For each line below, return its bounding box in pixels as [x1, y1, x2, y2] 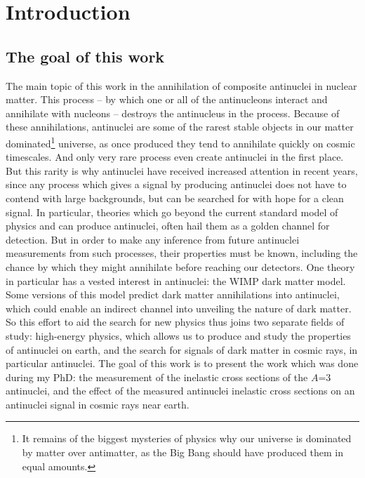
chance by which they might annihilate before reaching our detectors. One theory [6, 259, 355, 274]
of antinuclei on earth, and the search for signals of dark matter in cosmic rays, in [6, 342, 358, 357]
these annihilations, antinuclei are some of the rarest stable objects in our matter [6, 119, 354, 134]
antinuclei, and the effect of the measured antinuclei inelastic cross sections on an [6, 383, 355, 398]
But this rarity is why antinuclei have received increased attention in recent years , [6, 163, 358, 178]
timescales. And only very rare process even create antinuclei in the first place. [6, 150, 344, 164]
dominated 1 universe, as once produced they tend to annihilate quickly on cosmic [6, 133, 355, 150]
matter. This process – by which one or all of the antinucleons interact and [6, 92, 328, 107]
